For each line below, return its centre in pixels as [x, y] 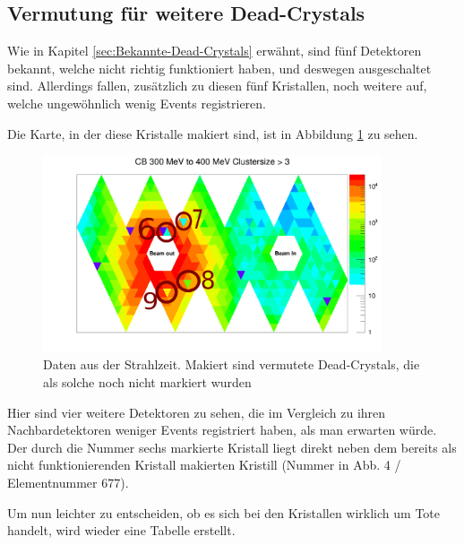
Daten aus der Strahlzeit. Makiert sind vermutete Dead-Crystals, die [232, 364]
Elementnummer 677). [68, 482]
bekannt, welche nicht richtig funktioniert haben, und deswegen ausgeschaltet [219, 68]
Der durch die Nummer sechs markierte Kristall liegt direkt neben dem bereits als [232, 447]
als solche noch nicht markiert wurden [147, 381]
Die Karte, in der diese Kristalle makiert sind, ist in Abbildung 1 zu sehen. [213, 133]
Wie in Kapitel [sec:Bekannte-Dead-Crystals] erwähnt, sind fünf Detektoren [215, 51]
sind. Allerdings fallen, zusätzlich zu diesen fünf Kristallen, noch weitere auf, [217, 86]
